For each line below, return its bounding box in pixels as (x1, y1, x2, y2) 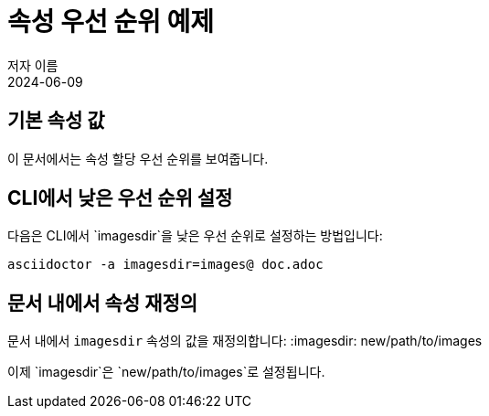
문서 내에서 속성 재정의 (7, 291, 198, 315)
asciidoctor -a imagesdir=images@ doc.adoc (7, 257, 324, 272)
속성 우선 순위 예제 (7, 6, 214, 37)
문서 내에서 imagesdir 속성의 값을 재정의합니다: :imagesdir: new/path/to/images (7, 333, 483, 349)
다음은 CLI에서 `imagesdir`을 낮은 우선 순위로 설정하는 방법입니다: (7, 228, 383, 244)
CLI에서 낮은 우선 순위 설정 (7, 187, 233, 210)
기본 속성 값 (7, 109, 105, 133)
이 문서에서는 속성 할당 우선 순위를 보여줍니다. (7, 150, 269, 166)
